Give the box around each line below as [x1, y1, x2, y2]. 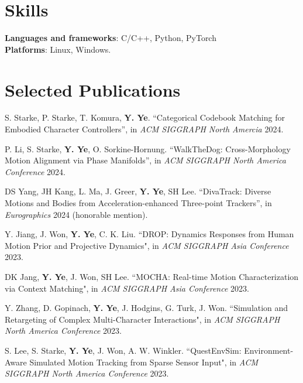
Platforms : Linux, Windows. [5, 43, 111, 55]
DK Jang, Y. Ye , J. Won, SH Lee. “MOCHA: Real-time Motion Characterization [5, 270, 299, 282]
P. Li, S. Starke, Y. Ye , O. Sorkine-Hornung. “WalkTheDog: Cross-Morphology [5, 142, 291, 155]
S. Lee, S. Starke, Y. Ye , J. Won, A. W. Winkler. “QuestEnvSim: [5, 344, 242, 356]
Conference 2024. [5, 165, 66, 177]
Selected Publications [5, 77, 181, 101]
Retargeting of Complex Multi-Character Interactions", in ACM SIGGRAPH [5, 313, 280, 325]
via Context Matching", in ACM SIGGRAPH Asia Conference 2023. [5, 282, 249, 294]
